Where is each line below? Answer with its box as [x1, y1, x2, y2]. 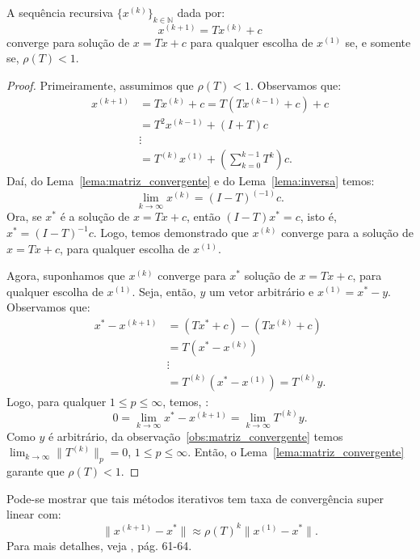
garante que [6, 463, 65, 480]
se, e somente [345, 33, 411, 50]
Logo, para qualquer [6, 392, 107, 409]
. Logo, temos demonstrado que [93, 224, 249, 241]
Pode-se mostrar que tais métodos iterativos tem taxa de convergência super [6, 489, 384, 506]
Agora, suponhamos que [6, 267, 125, 284]
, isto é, [300, 208, 337, 225]
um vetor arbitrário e [208, 282, 314, 299]
